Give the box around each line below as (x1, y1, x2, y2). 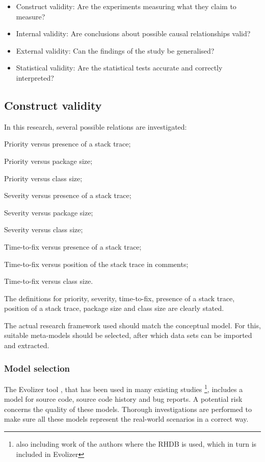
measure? (16, 11, 45, 21)
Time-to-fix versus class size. (4, 276, 93, 286)
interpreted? (16, 72, 54, 83)
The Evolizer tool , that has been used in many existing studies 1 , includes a (4, 382, 243, 394)
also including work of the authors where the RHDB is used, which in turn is (16, 438, 257, 449)
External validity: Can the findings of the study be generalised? (16, 45, 215, 56)
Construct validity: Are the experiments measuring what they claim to (16, 1, 236, 11)
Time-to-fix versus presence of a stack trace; (4, 241, 142, 252)
